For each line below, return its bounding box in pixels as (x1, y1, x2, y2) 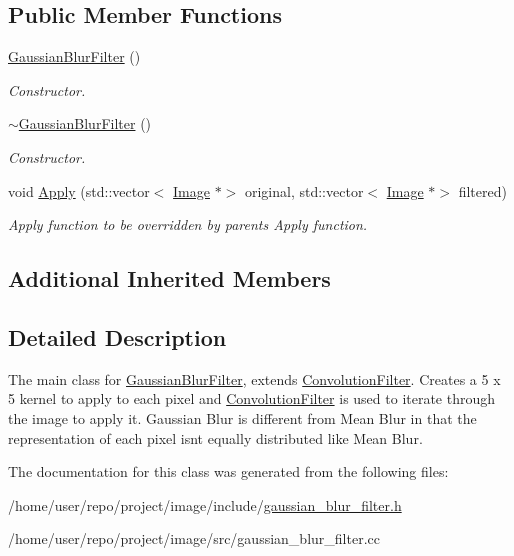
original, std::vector (244, 180, 364, 201)
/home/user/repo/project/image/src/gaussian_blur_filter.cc (8, 528, 380, 549)
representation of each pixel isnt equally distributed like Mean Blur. (8, 427, 423, 448)
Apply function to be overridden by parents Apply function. (8, 214, 368, 235)
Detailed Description (8, 321, 227, 352)
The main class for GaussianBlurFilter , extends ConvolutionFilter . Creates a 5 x (8, 368, 501, 389)
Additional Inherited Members (8, 263, 331, 294)
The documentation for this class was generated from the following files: (8, 461, 449, 482)
